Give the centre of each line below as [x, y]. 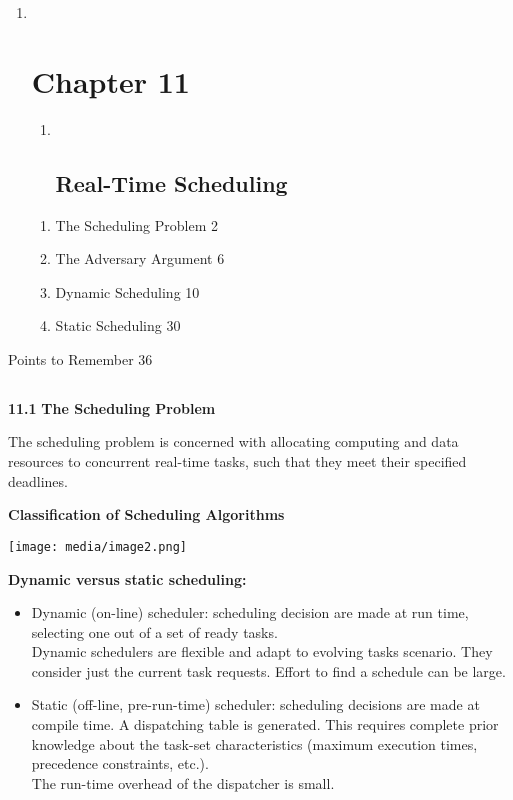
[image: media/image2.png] [97, 546]
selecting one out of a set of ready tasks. [154, 631]
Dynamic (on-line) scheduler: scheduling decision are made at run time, [250, 612]
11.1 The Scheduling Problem [112, 407]
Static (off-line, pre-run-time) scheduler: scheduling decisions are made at [255, 704]
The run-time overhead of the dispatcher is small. [183, 782]
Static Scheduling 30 [118, 325]
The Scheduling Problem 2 [137, 224]
